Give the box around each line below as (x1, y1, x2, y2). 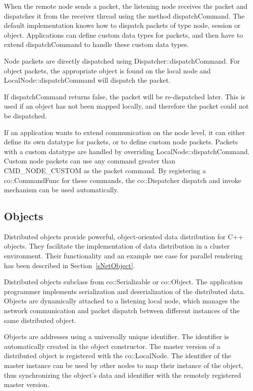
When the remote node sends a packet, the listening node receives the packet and (4, 1, 248, 11)
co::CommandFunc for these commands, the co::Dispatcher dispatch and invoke (4, 175, 241, 185)
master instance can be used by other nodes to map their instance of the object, (4, 360, 244, 370)
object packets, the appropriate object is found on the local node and (4, 65, 211, 75)
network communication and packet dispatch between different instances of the (4, 305, 240, 316)
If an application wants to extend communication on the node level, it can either (4, 127, 245, 137)
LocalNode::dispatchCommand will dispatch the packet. (4, 75, 171, 85)
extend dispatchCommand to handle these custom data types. (4, 39, 189, 49)
